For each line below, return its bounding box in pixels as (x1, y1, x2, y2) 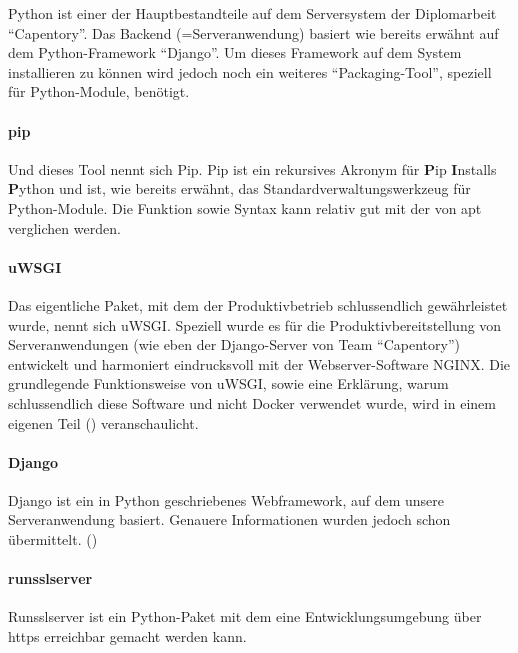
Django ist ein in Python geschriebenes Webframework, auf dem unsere (8, 489, 445, 510)
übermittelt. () (8, 529, 98, 550)
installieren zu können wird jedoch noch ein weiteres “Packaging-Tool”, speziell (8, 61, 492, 82)
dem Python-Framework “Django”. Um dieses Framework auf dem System (8, 42, 462, 63)
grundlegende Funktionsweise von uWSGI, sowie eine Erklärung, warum (8, 373, 449, 394)
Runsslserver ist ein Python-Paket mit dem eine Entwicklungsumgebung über (8, 606, 482, 627)
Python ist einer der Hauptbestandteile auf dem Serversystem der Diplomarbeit (8, 3, 497, 23)
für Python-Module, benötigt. (8, 81, 190, 102)
